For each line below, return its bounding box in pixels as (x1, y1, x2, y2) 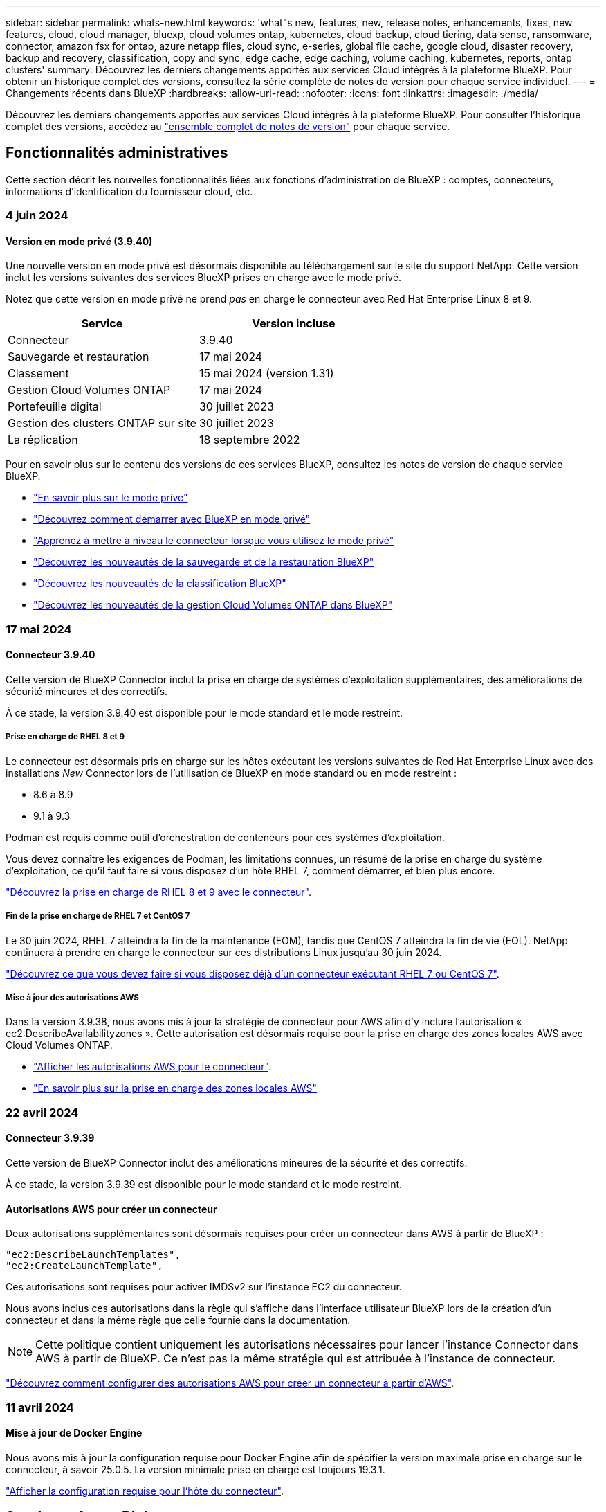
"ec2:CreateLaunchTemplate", (6, 1260, 163, 1272)
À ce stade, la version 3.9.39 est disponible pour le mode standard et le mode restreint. (6, 1178, 403, 1190)
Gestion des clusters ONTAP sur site (8, 416, 196, 431)
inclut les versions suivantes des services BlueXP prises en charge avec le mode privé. (6, 271, 402, 284)
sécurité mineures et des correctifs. (6, 685, 168, 698)
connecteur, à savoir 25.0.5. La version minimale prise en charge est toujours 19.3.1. (6, 1463, 385, 1475)
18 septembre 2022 (199, 433, 300, 447)
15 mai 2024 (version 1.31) (199, 366, 334, 381)
